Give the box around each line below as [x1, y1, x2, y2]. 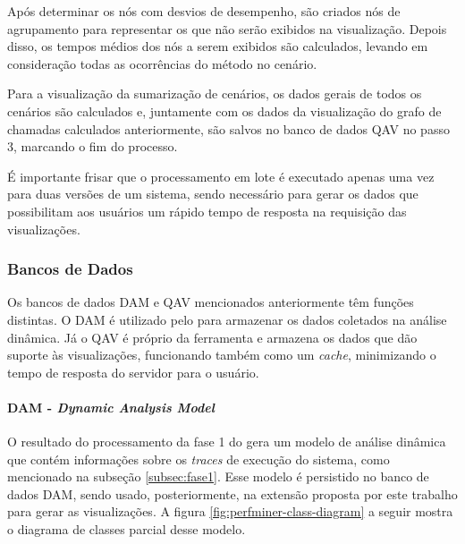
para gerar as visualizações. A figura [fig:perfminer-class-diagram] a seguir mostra [7, 502, 453, 521]
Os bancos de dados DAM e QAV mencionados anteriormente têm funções [7, 293, 414, 311]
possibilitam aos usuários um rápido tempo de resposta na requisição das [7, 201, 407, 220]
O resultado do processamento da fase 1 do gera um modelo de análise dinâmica [7, 432, 446, 451]
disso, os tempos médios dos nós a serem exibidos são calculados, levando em [7, 37, 428, 55]
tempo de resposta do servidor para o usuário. [7, 362, 259, 381]
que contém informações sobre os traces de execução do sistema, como [7, 449, 390, 468]
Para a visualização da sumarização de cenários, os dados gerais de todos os [7, 84, 422, 103]
